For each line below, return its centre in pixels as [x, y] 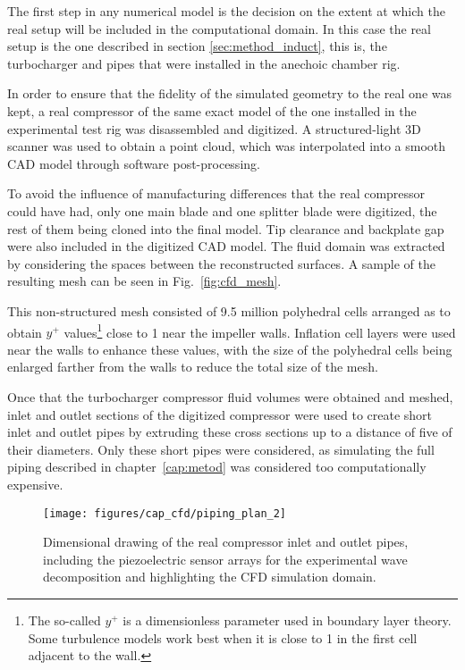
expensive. [35, 484]
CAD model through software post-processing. [134, 163]
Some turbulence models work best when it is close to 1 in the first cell [223, 637]
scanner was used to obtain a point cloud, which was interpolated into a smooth [227, 146]
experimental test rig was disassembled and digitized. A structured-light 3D [214, 128]
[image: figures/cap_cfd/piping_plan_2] [165, 513]
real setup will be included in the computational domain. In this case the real [219, 28]
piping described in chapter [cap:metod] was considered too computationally [217, 467]
